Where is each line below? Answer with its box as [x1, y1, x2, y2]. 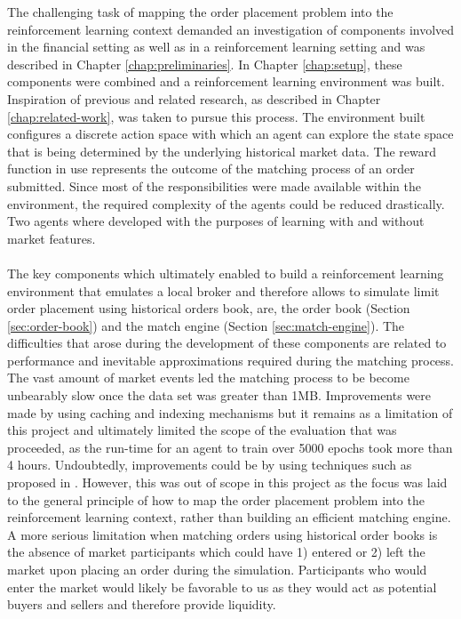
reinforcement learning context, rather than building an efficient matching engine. [7, 508, 451, 527]
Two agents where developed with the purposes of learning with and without [7, 212, 425, 230]
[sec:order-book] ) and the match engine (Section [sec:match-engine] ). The [7, 316, 405, 334]
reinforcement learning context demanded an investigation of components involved [7, 20, 455, 38]
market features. [7, 229, 96, 247]
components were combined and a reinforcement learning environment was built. [7, 72, 445, 91]
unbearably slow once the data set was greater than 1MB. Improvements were [7, 386, 432, 405]
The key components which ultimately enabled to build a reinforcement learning [7, 263, 444, 282]
